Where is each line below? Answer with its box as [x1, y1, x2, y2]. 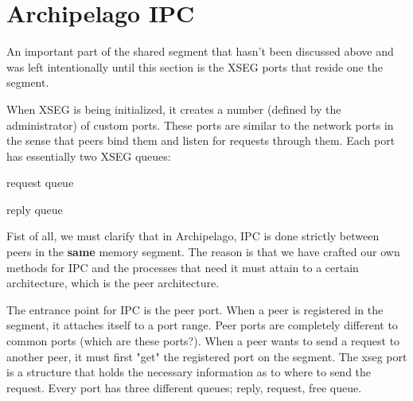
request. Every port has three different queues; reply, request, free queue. [6, 379, 362, 395]
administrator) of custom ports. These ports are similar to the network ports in [6, 116, 394, 133]
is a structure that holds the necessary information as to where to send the [6, 364, 372, 380]
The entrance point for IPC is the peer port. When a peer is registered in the [6, 301, 384, 317]
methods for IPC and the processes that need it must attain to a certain [6, 259, 359, 275]
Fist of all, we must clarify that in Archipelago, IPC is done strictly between [6, 228, 380, 244]
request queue [6, 174, 74, 191]
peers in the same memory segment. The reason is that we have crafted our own [6, 243, 400, 260]
